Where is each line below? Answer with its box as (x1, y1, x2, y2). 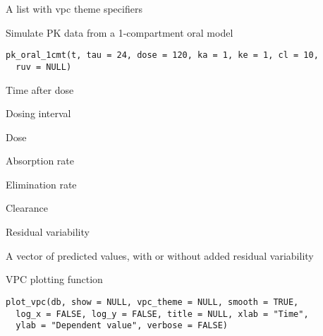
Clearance (6, 200, 48, 215)
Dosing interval (6, 106, 71, 121)
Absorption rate (6, 153, 75, 168)
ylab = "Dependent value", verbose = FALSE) (16, 320, 228, 331)
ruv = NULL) (16, 61, 72, 72)
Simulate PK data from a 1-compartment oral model (6, 25, 233, 40)
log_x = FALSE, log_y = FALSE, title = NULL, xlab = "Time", (16, 308, 309, 319)
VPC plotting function (6, 272, 103, 287)
